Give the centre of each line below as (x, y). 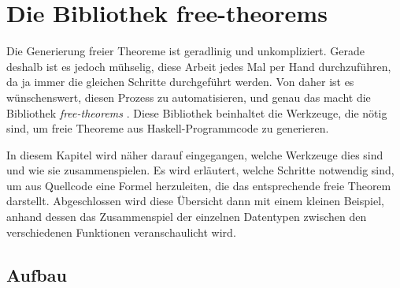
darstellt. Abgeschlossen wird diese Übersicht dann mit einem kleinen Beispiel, (195, 201)
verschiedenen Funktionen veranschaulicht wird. (121, 232)
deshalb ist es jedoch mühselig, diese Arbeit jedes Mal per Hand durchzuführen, (199, 66)
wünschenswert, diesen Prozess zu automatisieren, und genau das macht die (189, 97)
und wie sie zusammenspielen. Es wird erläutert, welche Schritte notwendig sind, (200, 170)
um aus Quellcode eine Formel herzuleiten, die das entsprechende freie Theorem (199, 185)
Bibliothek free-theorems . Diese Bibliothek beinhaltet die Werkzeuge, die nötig (197, 112)
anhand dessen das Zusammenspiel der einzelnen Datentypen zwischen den (187, 217)
